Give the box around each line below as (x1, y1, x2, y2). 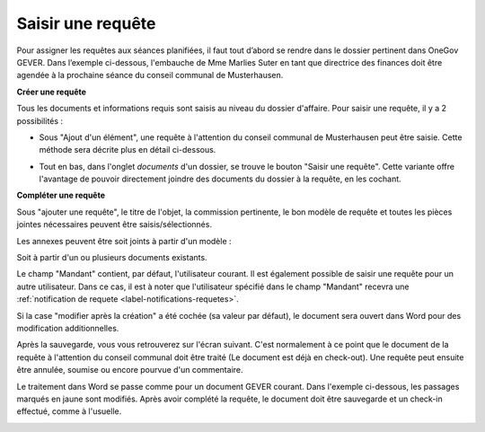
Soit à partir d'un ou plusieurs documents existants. (16, 252, 207, 263)
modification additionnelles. (16, 322, 119, 333)
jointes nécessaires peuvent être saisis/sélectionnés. (16, 219, 213, 230)
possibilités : (16, 115, 63, 126)
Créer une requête (16, 86, 87, 97)
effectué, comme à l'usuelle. (16, 406, 122, 417)
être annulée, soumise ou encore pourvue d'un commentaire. (16, 365, 243, 375)
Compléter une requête (16, 190, 106, 201)
